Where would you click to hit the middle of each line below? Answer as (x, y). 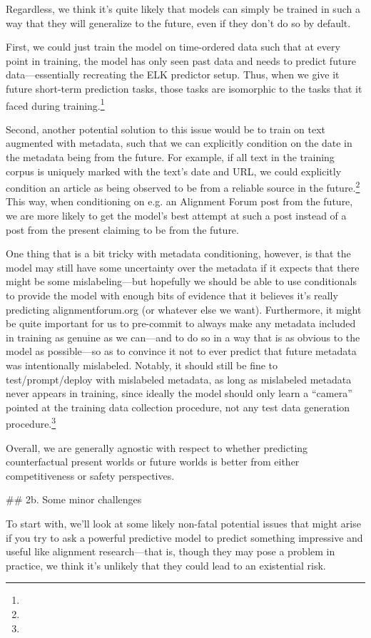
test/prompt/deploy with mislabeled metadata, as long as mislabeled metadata (179, 379)
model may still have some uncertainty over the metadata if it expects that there (183, 267)
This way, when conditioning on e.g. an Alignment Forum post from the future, (179, 201)
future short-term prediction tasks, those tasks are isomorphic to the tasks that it (184, 88)
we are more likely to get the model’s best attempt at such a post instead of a (176, 216)
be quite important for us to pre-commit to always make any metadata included (181, 323)
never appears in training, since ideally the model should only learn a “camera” (179, 393)
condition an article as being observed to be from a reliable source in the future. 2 (183, 186)
